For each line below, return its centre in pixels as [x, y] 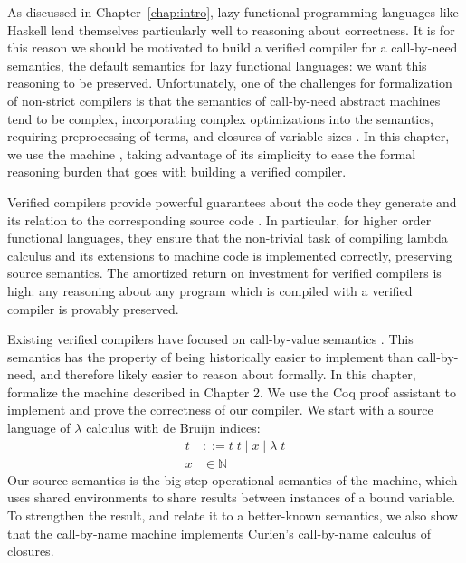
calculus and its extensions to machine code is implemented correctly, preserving [230, 255]
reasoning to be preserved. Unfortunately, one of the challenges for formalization [230, 83]
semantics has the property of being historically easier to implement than [210, 356]
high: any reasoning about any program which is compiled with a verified [210, 290]
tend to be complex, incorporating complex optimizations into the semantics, [220, 118]
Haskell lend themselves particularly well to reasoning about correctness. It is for [231, 29]
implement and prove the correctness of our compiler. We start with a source [220, 410]
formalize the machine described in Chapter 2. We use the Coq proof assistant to [232, 391]
